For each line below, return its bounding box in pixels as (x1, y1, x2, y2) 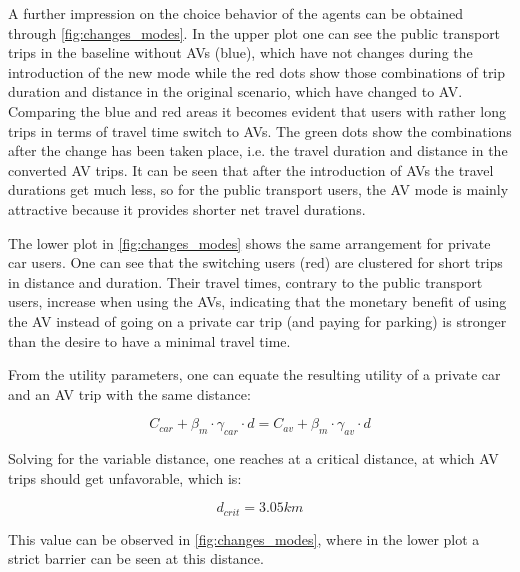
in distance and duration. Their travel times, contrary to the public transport (8, 271, 483, 292)
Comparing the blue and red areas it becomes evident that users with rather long (8, 100, 506, 121)
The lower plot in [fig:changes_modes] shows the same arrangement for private (8, 232, 491, 253)
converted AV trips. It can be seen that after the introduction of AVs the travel (8, 159, 494, 180)
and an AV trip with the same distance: (8, 383, 251, 404)
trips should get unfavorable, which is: (8, 467, 242, 488)
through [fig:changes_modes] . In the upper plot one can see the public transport (8, 22, 501, 43)
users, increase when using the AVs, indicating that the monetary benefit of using (8, 291, 507, 312)
